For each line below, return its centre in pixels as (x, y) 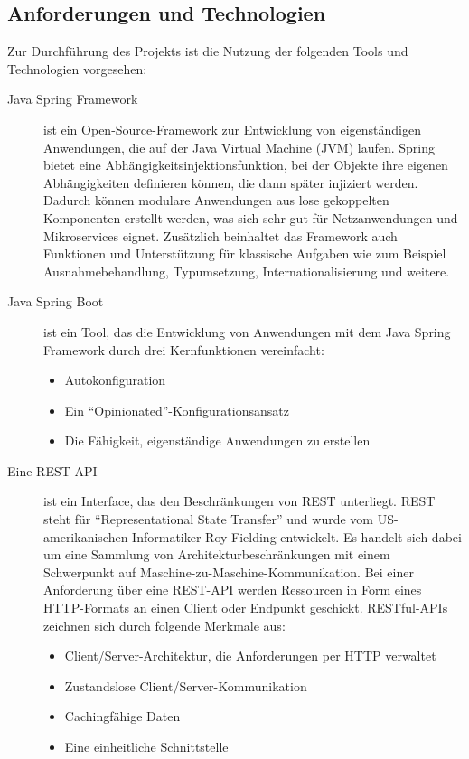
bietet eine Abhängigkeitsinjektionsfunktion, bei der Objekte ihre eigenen (246, 165)
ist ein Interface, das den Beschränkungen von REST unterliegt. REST (239, 501)
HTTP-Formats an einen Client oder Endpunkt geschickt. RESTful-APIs (246, 608)
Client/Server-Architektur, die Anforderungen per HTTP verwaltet (250, 656)
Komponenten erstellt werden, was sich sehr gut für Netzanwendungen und (251, 217)
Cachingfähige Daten (122, 716)
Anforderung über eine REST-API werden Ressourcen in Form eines (233, 590)
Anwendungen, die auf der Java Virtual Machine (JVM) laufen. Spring (239, 147)
